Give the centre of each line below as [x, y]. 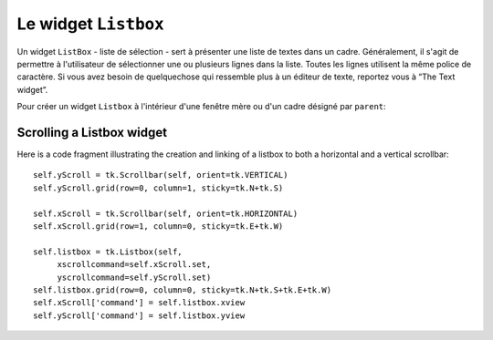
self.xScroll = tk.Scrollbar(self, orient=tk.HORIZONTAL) [166, 213]
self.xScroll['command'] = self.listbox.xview [139, 303]
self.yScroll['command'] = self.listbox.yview [139, 315]
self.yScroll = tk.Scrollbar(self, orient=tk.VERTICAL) [161, 175]
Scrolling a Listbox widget [92, 132]
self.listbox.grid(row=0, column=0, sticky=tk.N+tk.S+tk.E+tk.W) [183, 290]
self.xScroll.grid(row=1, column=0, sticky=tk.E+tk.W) [158, 226]
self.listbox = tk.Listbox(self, [108, 252]
